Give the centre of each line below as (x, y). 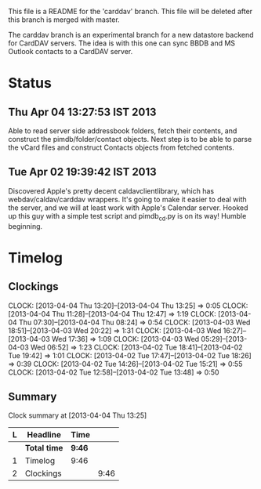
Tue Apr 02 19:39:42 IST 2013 (82, 172)
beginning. (25, 226)
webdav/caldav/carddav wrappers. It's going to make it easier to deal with (127, 199)
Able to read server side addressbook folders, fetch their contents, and (123, 131)
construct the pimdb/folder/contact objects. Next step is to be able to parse (130, 139)
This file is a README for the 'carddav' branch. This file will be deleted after (130, 11)
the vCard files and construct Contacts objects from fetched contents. (121, 147)
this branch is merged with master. (64, 20)
